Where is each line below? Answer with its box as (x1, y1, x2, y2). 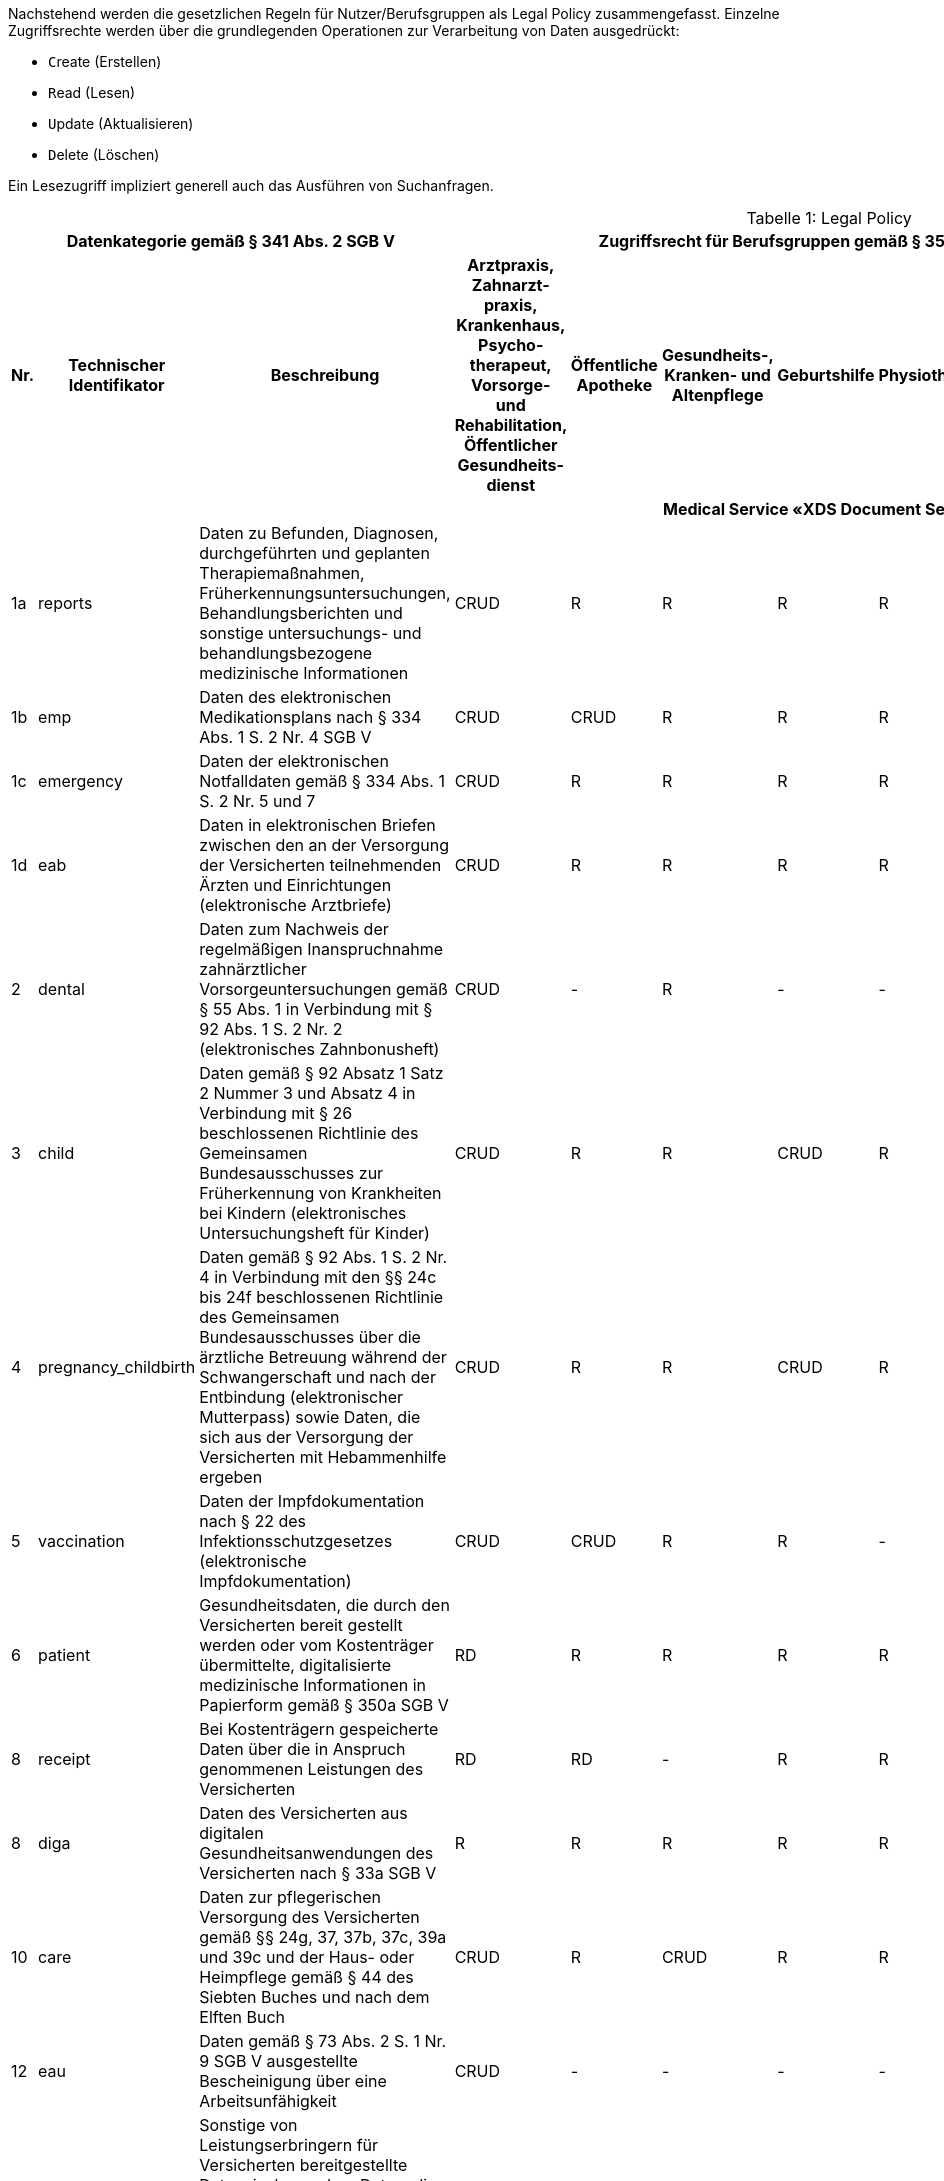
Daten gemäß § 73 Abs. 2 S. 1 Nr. (199, 2031, 447, 2051)
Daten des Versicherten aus (199, 1803, 408, 1823)
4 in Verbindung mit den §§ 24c (199, 1267, 437, 1287)
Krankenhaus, (456, 315, 566, 335)
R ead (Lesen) (48, 84, 136, 101)
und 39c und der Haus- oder (199, 1947, 415, 1967)
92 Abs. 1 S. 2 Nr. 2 (199, 1019, 343, 1039)
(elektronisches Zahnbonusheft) (199, 1039, 440, 1059)
